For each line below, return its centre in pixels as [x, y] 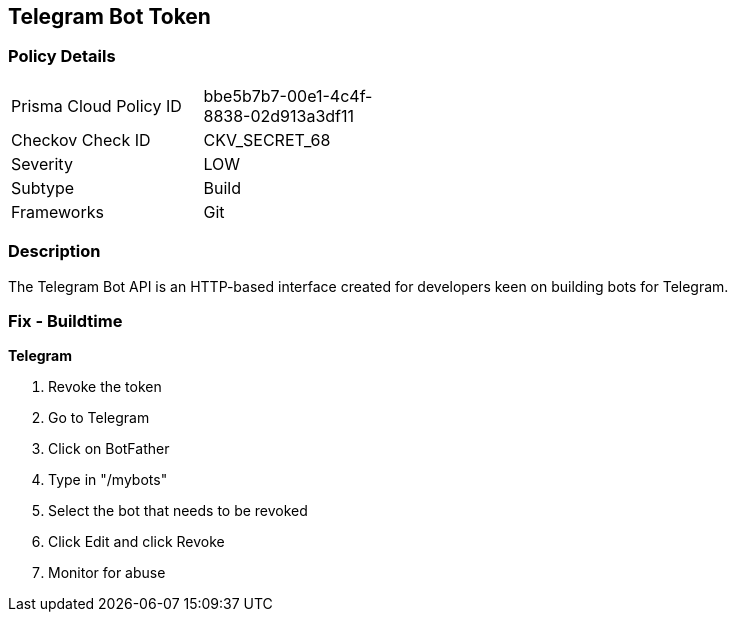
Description [54, 251]
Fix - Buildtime [65, 320]
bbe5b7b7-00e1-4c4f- [288, 95]
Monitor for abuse [107, 573]
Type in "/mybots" [108, 480]
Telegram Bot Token [109, 16]
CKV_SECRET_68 [267, 139]
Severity [42, 163]
